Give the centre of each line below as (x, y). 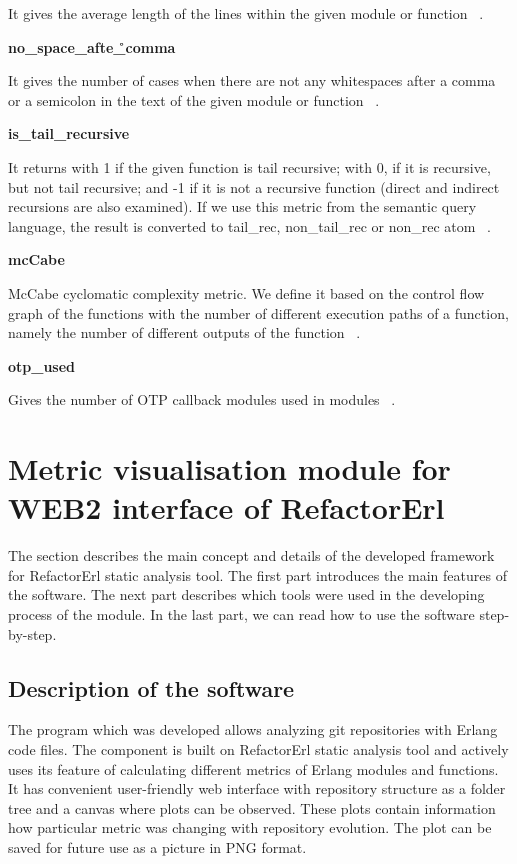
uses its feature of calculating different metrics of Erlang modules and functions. (253, 768)
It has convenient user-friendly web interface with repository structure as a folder (257, 788)
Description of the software (151, 687)
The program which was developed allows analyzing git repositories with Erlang (253, 729)
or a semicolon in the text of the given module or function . (194, 99)
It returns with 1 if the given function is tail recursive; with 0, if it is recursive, (249, 166)
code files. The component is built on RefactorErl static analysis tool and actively (258, 748)
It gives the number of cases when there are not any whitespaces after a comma (252, 80)
